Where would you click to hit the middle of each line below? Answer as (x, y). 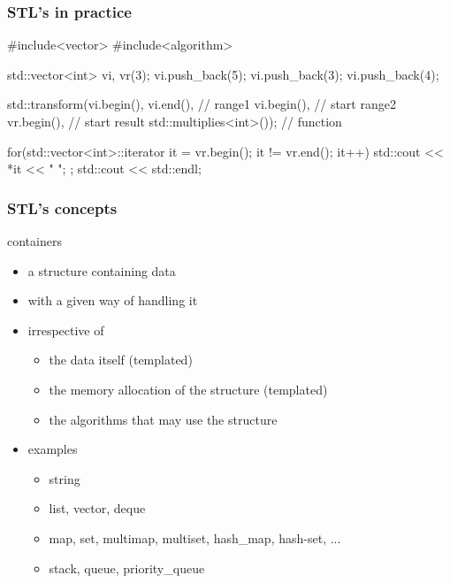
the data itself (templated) (121, 360)
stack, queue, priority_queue (127, 568)
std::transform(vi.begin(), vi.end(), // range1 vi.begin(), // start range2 (202, 104)
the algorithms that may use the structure (163, 419)
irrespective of (66, 330)
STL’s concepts (62, 207)
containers (34, 241)
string (65, 478)
